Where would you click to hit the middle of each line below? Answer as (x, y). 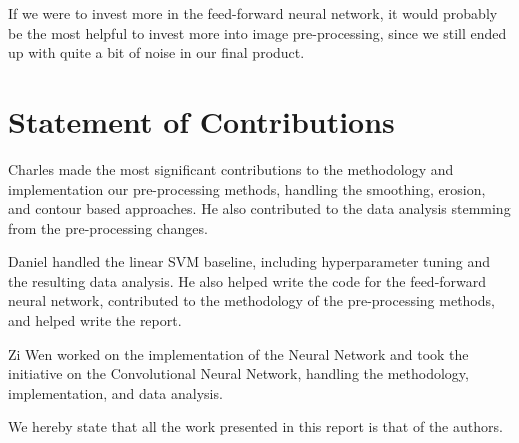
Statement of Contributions (201, 120)
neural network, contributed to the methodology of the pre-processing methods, (251, 300)
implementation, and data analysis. (115, 392)
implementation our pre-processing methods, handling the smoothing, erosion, (247, 188)
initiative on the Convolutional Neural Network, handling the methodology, (238, 373)
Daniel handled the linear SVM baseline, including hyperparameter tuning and (249, 261)
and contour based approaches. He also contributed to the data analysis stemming (259, 208)
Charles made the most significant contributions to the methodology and (231, 168)
